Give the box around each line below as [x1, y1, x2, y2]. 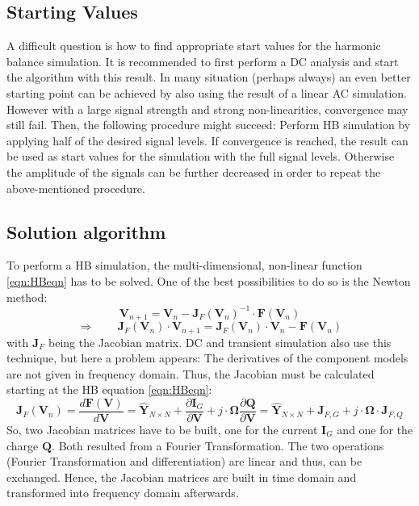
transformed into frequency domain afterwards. [6, 484, 239, 501]
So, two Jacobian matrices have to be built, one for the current [6, 420, 318, 437]
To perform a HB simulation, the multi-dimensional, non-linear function [6, 257, 362, 274]
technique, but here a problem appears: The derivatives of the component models [6, 349, 409, 366]
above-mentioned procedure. [6, 179, 145, 196]
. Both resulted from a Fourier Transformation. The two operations [52, 437, 384, 454]
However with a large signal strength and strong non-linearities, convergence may [6, 100, 409, 117]
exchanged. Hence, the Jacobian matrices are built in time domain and [6, 468, 357, 485]
